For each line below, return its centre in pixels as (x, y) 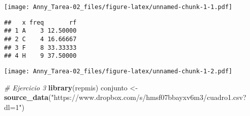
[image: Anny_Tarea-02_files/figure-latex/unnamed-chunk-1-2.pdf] (118, 71)
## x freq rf (40, 22)
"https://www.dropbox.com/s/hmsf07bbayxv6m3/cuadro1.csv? (149, 97)
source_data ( (28, 97)
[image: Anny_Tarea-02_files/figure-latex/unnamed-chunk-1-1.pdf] (118, 7)
